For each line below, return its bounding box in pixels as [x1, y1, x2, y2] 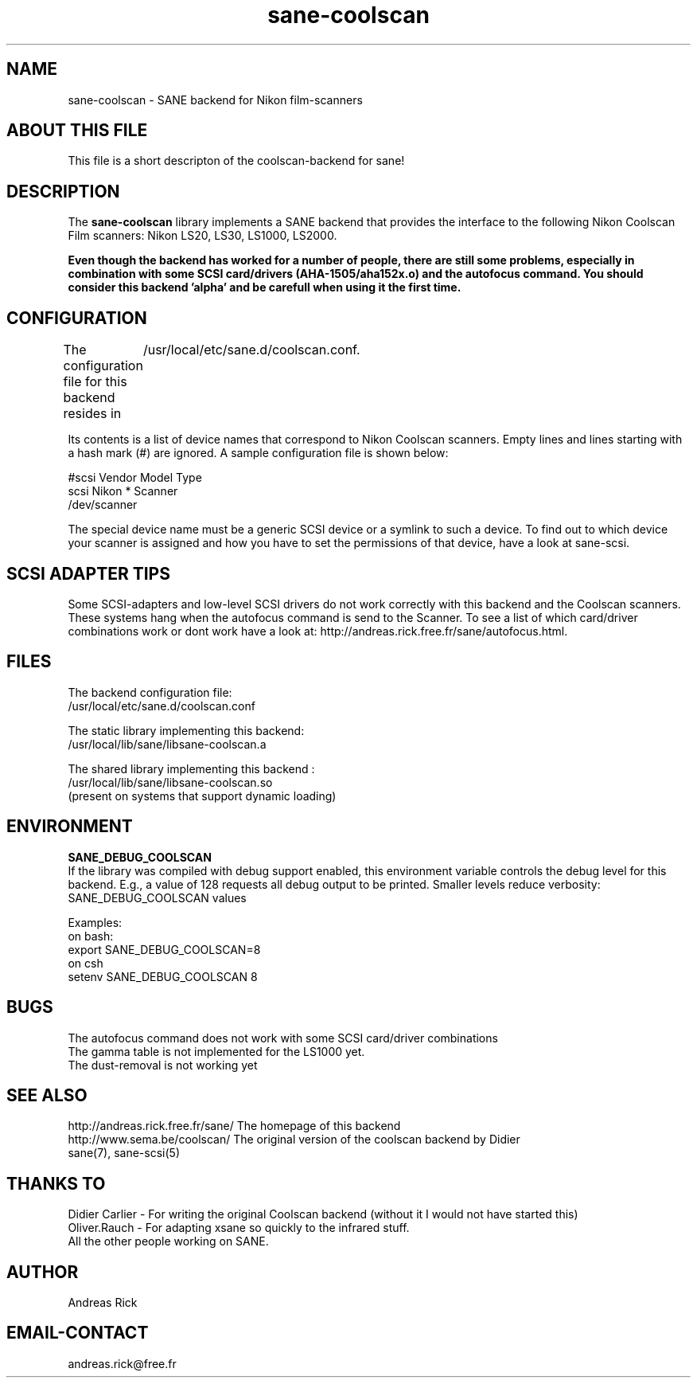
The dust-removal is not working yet [68, 1058, 258, 1072]
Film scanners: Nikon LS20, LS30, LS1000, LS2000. [68, 229, 337, 243]
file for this [63, 373, 127, 390]
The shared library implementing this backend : [68, 761, 315, 776]
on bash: [68, 929, 114, 943]
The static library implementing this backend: [68, 723, 305, 737]
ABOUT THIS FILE [6, 120, 148, 141]
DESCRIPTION [6, 181, 120, 201]
